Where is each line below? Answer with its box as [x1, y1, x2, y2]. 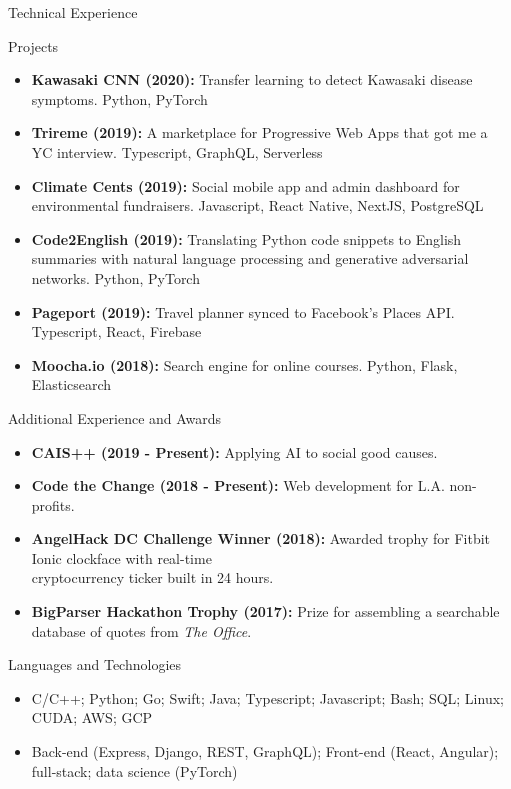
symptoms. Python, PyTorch [31, 88, 208, 109]
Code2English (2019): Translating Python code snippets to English [31, 228, 462, 249]
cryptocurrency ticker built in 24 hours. [31, 567, 274, 588]
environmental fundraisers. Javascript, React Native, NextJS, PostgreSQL [31, 195, 484, 216]
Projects [8, 35, 59, 56]
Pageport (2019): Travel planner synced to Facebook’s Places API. [31, 301, 455, 322]
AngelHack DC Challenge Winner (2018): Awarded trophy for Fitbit [31, 528, 491, 549]
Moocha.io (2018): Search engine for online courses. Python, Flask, [31, 354, 458, 375]
